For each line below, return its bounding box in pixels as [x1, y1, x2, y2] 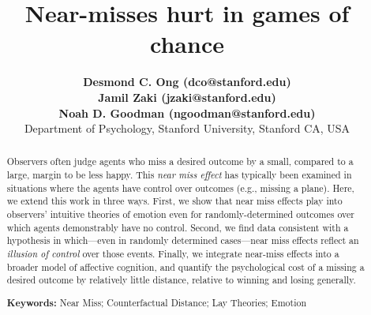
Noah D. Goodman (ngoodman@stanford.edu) [58, 104, 316, 121]
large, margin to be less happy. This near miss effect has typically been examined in [6, 168, 352, 182]
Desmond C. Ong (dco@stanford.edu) [83, 73, 291, 90]
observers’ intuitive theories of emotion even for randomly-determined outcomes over [6, 208, 354, 221]
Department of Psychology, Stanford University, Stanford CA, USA [24, 120, 350, 137]
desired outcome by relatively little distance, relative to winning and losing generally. [6, 273, 356, 287]
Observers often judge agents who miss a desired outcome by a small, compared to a [6, 155, 354, 168]
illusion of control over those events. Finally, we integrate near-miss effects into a [6, 247, 339, 261]
